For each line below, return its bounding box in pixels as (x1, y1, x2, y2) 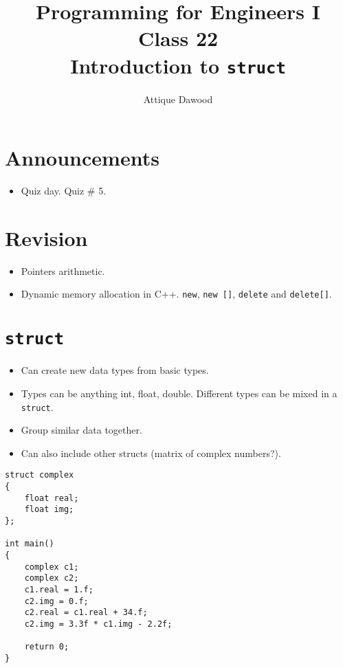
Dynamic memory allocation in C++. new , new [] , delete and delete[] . (21, 287, 332, 301)
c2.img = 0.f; (24, 596, 89, 606)
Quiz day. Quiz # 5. (21, 183, 107, 198)
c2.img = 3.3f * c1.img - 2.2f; (24, 619, 173, 629)
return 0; (24, 642, 69, 652)
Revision (5, 223, 88, 252)
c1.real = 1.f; (24, 584, 93, 594)
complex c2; (24, 573, 79, 583)
